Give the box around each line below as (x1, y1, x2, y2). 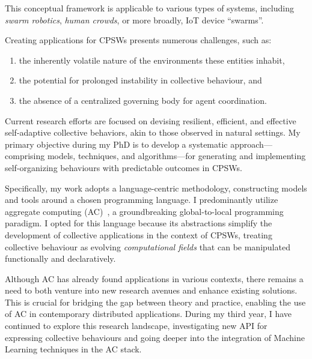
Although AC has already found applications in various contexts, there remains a (5, 272, 304, 285)
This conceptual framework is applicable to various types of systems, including (5, 2, 294, 14)
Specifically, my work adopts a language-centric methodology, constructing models (5, 181, 307, 194)
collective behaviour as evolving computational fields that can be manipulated (5, 240, 290, 253)
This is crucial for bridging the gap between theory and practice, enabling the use (5, 295, 306, 308)
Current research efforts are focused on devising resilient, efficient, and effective (5, 114, 296, 127)
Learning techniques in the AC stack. (5, 343, 142, 355)
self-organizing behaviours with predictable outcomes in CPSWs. (5, 161, 242, 173)
